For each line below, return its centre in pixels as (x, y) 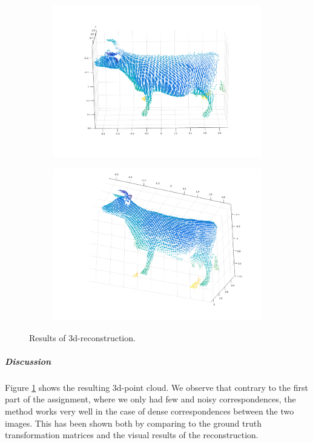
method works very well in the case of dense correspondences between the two (150, 411)
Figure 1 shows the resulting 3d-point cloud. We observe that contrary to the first (156, 387)
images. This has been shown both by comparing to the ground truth (133, 423)
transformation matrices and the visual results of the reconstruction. (132, 435)
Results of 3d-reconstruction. (82, 337)
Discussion (28, 361)
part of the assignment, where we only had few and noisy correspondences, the (150, 399)
